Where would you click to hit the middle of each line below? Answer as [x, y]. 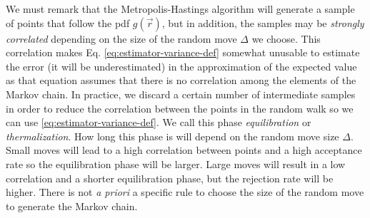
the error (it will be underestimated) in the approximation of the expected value [181, 66]
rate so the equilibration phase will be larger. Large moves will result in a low [176, 163]
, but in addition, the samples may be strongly [263, 22]
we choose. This [286, 38]
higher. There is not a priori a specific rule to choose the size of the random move [185, 192]
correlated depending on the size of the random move [121, 38]
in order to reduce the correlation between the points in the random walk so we [180, 108]
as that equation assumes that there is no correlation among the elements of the [181, 80]
